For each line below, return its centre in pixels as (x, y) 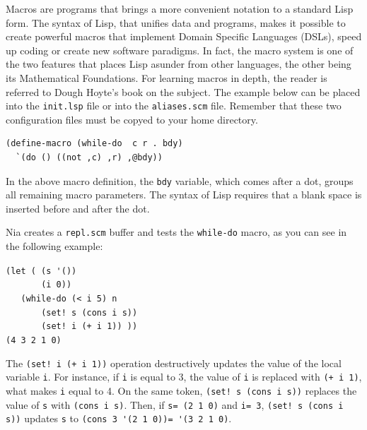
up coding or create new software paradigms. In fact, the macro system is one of (180, 50)
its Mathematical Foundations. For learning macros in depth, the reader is (167, 77)
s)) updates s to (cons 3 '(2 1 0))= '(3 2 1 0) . (119, 418)
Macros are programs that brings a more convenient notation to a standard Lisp (180, 8)
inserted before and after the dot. (78, 208)
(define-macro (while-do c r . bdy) (94, 144)
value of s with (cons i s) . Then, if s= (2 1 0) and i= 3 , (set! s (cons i (175, 404)
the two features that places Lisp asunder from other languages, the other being (179, 64)
